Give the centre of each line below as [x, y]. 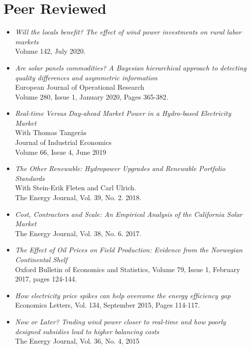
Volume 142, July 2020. [50, 51]
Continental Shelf [41, 259]
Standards [30, 178]
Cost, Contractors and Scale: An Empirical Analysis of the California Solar [129, 214]
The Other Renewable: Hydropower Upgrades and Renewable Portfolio [120, 168]
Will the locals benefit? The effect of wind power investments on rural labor [128, 32]
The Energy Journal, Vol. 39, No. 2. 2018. [78, 197]
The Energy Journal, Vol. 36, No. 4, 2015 [77, 341]
